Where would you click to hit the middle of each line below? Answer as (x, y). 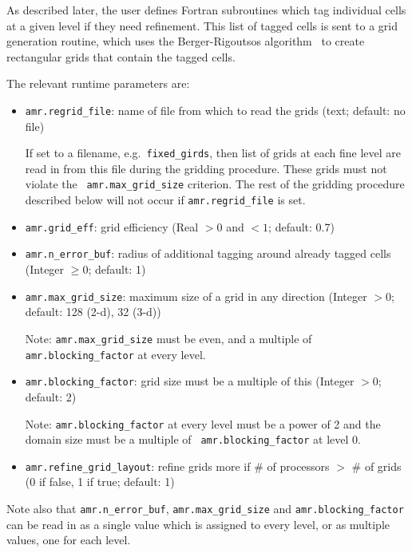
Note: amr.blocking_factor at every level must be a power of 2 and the (203, 423)
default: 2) (51, 396)
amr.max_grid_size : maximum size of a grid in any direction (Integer (196, 296)
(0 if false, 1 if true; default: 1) (100, 482)
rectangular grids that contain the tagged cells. (121, 56)
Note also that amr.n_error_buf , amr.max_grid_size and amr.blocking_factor (205, 509)
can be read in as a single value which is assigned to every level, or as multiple (198, 524)
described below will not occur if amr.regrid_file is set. (165, 200)
